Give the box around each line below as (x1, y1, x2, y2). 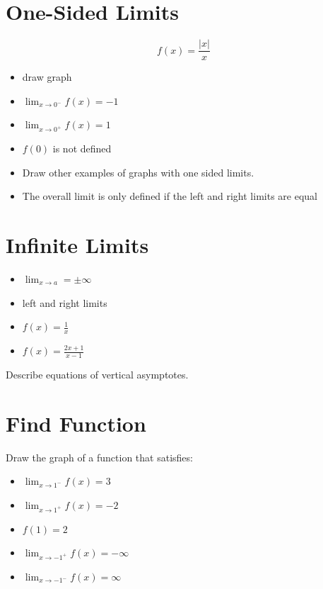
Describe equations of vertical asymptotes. (6, 366, 189, 381)
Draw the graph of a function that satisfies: (6, 449, 193, 464)
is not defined (52, 141, 112, 156)
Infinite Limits (6, 230, 149, 259)
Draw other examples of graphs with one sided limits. (22, 164, 254, 179)
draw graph (22, 69, 72, 84)
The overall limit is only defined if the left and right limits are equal (22, 189, 317, 203)
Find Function (6, 408, 146, 437)
